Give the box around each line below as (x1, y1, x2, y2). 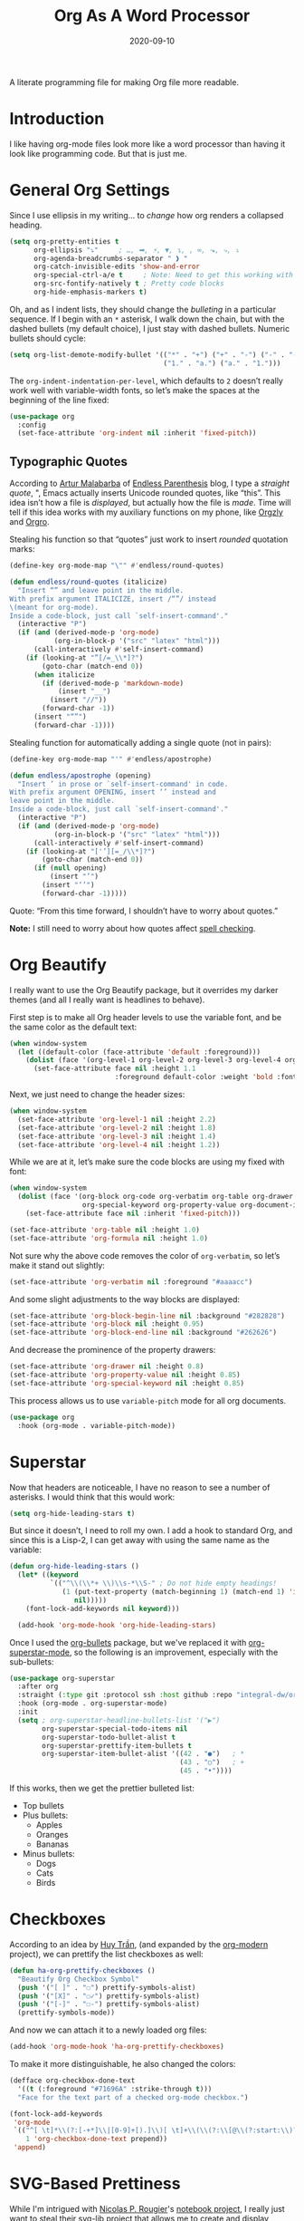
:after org (17, 1682, 59, 1691)
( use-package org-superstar (9, 1674, 116, 1683)
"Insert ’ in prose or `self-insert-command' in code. (17, 779, 229, 788)
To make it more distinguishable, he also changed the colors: (9, 2059, 236, 2070)
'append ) (13, 2143, 47, 2152)
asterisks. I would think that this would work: (9, 1492, 176, 1502)
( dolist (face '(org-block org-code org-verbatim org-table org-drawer (17, 1193, 294, 1202)
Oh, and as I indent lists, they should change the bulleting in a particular (9, 304, 277, 314)
